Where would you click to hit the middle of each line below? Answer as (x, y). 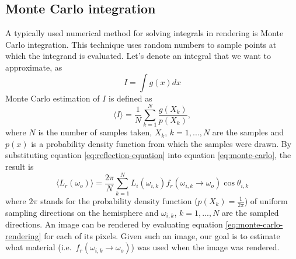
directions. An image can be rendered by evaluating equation (114, 224)
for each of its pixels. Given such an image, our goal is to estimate (162, 235)
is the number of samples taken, (95, 132)
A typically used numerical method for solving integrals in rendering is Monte (144, 33)
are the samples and (248, 132)
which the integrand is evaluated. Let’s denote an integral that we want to (138, 56)
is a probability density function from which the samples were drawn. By (161, 143)
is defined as (130, 98)
